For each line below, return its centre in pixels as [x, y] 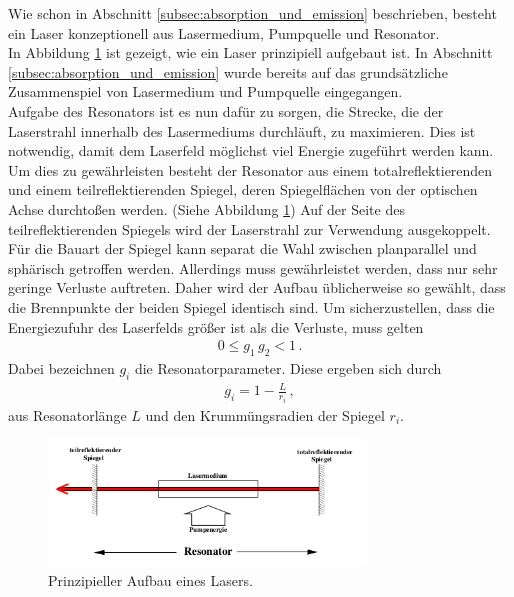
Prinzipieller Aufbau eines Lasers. [150, 579]
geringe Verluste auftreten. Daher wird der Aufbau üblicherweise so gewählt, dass [257, 287]
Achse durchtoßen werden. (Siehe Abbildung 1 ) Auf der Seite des [206, 208]
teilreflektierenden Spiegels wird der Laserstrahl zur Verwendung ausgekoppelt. [249, 228]
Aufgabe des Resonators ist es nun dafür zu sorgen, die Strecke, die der [226, 110]
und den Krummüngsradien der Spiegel [265, 414]
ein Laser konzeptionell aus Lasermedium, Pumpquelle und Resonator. [224, 32]
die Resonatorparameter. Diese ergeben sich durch [288, 367]
